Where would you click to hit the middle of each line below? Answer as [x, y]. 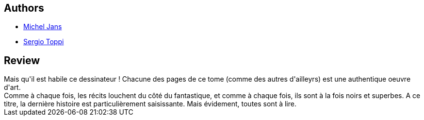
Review [22, 60]
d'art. [12, 87]
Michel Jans [43, 27]
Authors [24, 8]
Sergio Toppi [44, 42]
